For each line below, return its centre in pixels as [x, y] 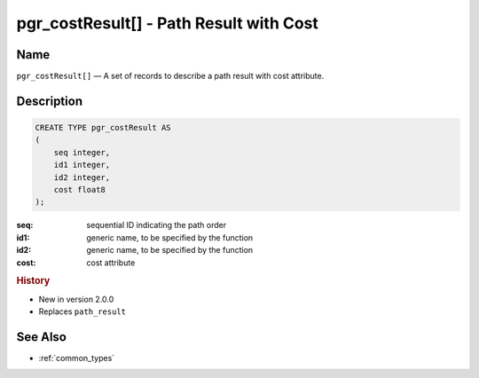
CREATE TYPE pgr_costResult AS [103, 128]
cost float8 [80, 190]
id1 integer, [82, 165]
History [33, 281]
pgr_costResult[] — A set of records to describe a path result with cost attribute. [170, 76]
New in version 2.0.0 [76, 299]
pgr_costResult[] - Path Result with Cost [168, 23]
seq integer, [82, 152]
